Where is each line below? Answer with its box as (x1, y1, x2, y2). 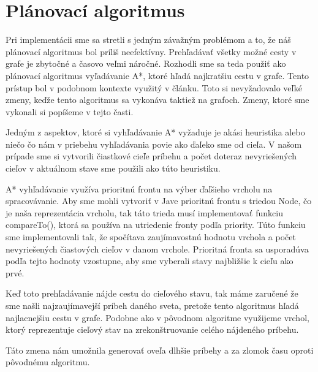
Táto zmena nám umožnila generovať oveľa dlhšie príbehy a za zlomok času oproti (6, 343, 314, 356)
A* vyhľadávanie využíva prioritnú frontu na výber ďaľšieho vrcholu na (6, 182, 273, 195)
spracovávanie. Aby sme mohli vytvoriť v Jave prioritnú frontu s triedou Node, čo (6, 194, 312, 207)
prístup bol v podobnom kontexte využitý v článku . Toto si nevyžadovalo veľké (6, 81, 303, 94)
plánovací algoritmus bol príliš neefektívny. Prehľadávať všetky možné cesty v (6, 45, 297, 58)
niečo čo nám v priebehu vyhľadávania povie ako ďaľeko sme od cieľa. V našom (6, 137, 302, 150)
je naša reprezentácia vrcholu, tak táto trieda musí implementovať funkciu (6, 206, 283, 219)
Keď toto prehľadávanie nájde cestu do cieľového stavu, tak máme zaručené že (6, 287, 298, 300)
